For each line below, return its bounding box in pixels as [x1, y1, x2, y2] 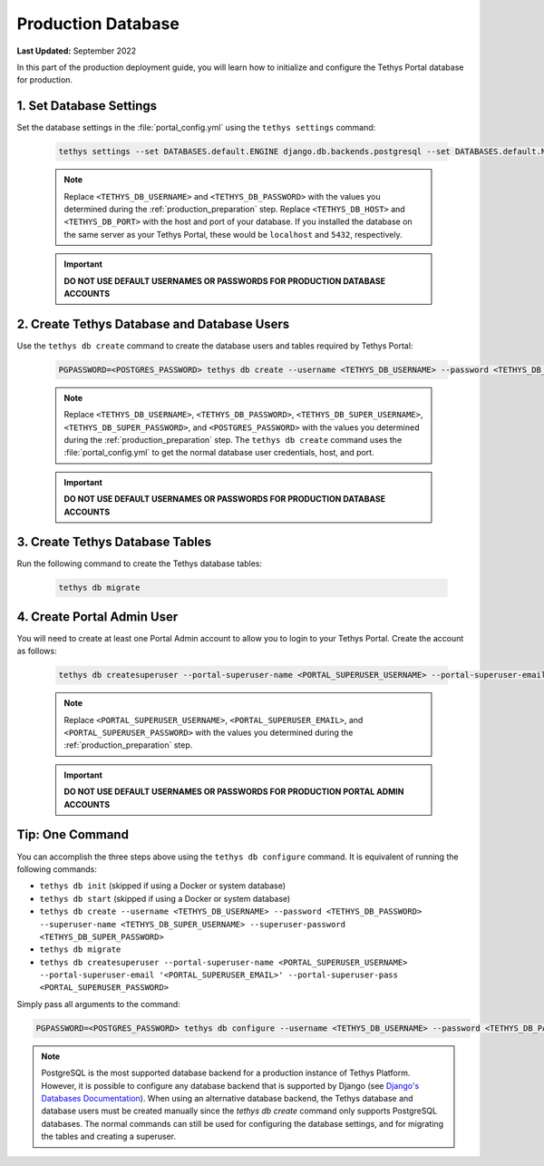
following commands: [16, 863, 97, 875]
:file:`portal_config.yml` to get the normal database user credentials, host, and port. [63, 447, 375, 458]
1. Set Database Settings [16, 98, 158, 113]
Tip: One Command [16, 827, 129, 843]
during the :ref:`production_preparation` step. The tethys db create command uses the [63, 434, 403, 445]
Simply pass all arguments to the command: [16, 998, 180, 1009]
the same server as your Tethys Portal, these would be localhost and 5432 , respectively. [63, 229, 403, 240]
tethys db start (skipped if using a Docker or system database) [39, 893, 291, 904]
